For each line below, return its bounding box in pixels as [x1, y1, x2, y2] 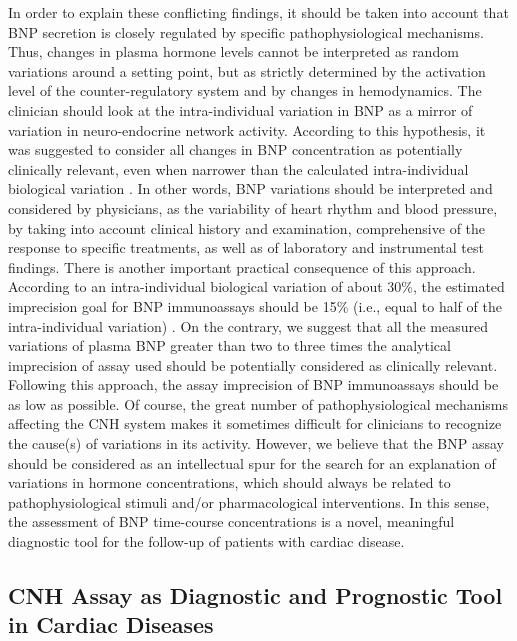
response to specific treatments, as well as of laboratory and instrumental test [8, 237, 484, 258]
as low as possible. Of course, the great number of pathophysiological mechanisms [8, 393, 509, 414]
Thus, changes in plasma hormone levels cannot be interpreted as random [8, 41, 459, 62]
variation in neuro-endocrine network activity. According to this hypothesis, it [8, 119, 486, 140]
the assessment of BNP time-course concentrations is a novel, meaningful [8, 511, 455, 532]
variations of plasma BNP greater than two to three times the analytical [8, 335, 451, 356]
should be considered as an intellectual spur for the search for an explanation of [8, 452, 496, 473]
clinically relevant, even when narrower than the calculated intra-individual [8, 158, 469, 179]
